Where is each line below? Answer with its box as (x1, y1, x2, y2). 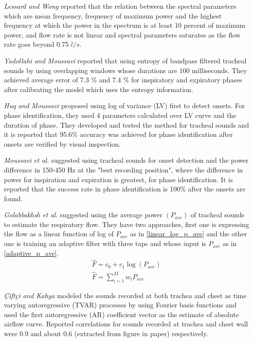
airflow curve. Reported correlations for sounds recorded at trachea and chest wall (4, 319, 248, 329)
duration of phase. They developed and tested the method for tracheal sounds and (4, 119, 249, 130)
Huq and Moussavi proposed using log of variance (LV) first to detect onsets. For (4, 100, 245, 111)
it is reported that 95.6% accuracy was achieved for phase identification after (4, 129, 233, 139)
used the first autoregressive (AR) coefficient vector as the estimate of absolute (4, 309, 239, 319)
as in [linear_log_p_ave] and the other (130, 228, 247, 239)
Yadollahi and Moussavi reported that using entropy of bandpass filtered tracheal (4, 55, 247, 65)
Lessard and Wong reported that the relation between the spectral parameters (4, 1, 236, 11)
